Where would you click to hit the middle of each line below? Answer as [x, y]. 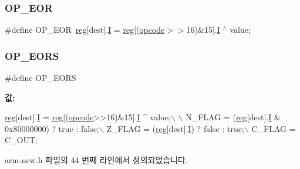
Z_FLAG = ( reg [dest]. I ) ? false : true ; [175, 128]
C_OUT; [21, 140]
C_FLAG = [274, 128]
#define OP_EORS [41, 78]
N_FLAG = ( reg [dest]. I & [233, 117]
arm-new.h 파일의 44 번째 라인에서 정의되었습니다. [96, 160]
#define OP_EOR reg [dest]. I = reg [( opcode [85, 30]
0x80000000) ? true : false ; [52, 128]
